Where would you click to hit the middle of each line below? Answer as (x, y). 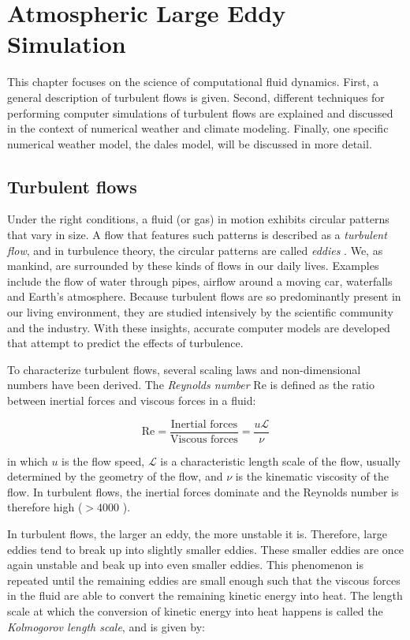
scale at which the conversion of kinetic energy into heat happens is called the (195, 611)
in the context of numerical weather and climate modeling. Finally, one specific (198, 128)
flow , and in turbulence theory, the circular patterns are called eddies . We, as (195, 250)
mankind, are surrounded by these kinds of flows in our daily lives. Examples (193, 266)
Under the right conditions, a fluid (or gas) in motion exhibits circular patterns (198, 219)
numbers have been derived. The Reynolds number (129, 385)
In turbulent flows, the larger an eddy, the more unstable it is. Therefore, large (197, 534)
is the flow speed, (103, 460)
